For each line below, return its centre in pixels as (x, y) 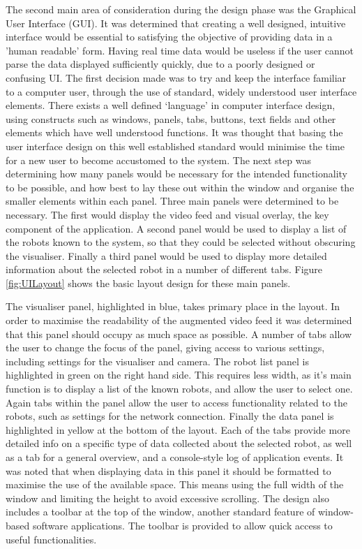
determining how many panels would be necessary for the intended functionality (176, 174)
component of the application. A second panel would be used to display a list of (176, 228)
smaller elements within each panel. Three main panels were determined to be (172, 201)
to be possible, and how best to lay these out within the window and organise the (180, 187)
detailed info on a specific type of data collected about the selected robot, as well (179, 443)
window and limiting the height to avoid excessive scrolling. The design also (167, 498)
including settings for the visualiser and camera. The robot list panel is (158, 361)
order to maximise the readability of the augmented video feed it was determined (179, 320)
